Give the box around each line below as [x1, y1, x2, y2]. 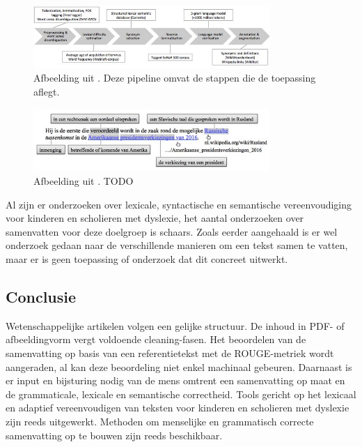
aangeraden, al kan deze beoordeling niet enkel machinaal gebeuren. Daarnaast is [6, 359, 352, 374]
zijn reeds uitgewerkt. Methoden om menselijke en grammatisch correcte [6, 414, 314, 428]
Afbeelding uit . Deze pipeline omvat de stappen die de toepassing [33, 70, 316, 85]
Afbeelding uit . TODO [33, 174, 134, 188]
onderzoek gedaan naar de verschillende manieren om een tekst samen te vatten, [6, 238, 348, 252]
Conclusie [6, 285, 77, 307]
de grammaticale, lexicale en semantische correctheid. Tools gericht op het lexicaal [6, 386, 356, 401]
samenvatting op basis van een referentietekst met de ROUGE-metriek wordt [6, 345, 334, 360]
